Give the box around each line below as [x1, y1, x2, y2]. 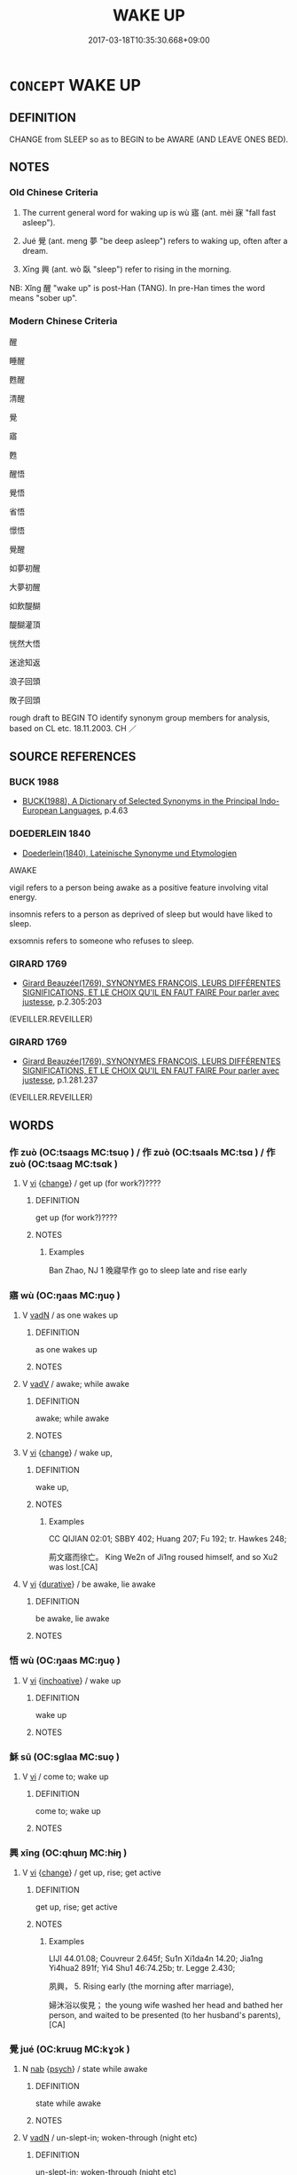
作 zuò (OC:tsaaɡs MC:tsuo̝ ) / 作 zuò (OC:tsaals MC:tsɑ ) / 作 [9, 1146, 276, 1158]
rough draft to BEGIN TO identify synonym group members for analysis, [9, 712, 270, 723]
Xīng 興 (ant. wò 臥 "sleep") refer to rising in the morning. [21, 264, 232, 275]
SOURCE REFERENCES [9, 749, 137, 764]
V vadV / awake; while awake [21, 1379, 130, 1390]
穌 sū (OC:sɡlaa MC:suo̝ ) [9, 1750, 120, 1762]
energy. [9, 891, 37, 902]
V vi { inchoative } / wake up [21, 1675, 121, 1686]
